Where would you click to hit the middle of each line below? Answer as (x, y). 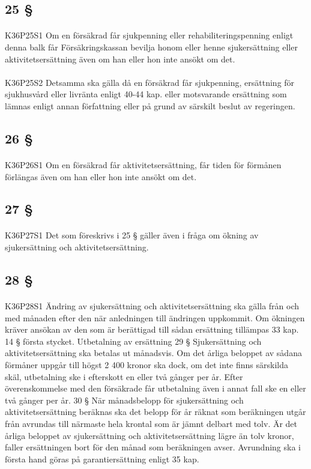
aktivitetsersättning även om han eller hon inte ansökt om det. (120, 59)
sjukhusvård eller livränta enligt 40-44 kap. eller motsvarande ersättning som (146, 94)
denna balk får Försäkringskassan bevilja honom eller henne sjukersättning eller (151, 47)
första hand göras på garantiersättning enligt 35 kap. (102, 458)
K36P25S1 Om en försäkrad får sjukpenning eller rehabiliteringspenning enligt (149, 35)
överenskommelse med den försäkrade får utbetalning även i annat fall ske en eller (155, 388)
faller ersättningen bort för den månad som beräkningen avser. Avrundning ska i (153, 447)
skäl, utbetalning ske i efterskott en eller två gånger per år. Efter (124, 376)
